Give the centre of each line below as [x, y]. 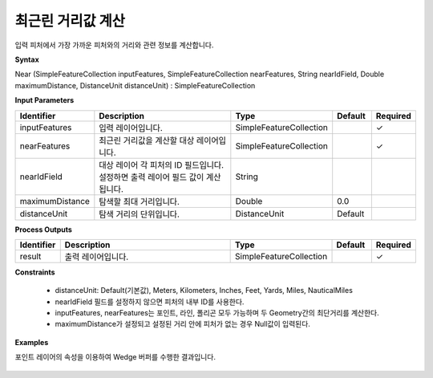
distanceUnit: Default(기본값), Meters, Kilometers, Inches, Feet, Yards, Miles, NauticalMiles [204, 291]
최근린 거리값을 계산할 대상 [147, 140]
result [30, 256]
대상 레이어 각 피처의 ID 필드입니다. [162, 165]
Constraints [35, 272]
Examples [32, 342]
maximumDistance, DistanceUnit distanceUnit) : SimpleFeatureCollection [135, 85]
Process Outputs [43, 230]
